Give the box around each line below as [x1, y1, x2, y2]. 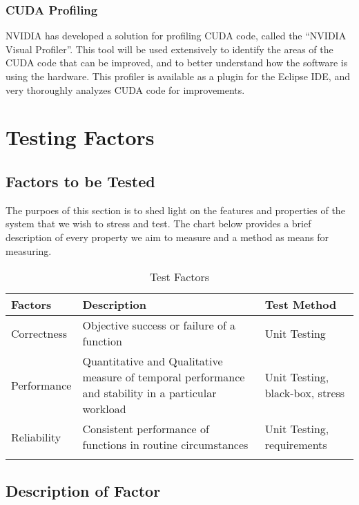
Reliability [11, 428, 61, 445]
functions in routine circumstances [82, 437, 249, 453]
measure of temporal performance [82, 369, 245, 385]
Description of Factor [6, 479, 161, 501]
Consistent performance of [82, 421, 209, 437]
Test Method [264, 296, 337, 313]
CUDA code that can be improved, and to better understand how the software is [6, 55, 348, 70]
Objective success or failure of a [82, 317, 236, 334]
